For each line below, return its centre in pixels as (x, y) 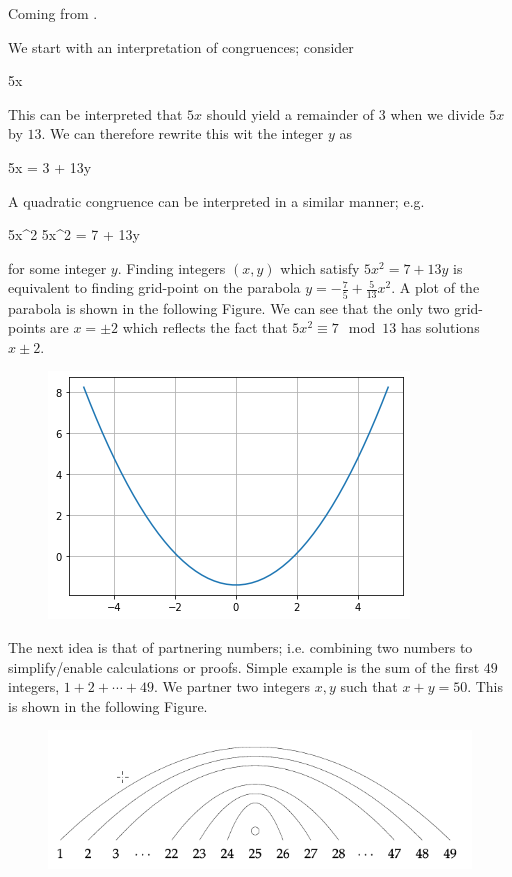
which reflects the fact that (205, 327)
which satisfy (320, 267)
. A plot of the (435, 287)
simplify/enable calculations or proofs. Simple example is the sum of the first (244, 666)
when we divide (437, 113)
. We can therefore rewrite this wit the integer (182, 133)
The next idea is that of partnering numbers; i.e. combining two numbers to (240, 647)
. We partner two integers (232, 686)
